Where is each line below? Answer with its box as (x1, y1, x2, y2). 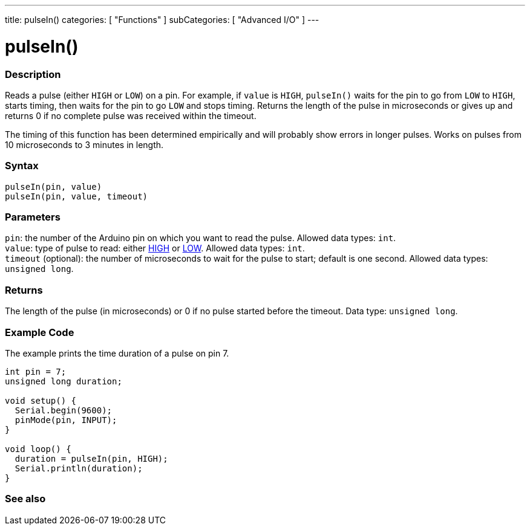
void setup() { (5, 395, 77, 406)
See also (5, 493, 46, 505)
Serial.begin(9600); (15, 405, 113, 415)
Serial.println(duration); (15, 463, 143, 473)
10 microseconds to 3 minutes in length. (5, 139, 164, 150)
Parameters (5, 211, 61, 223)
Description (5, 68, 61, 80)
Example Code (5, 326, 74, 338)
